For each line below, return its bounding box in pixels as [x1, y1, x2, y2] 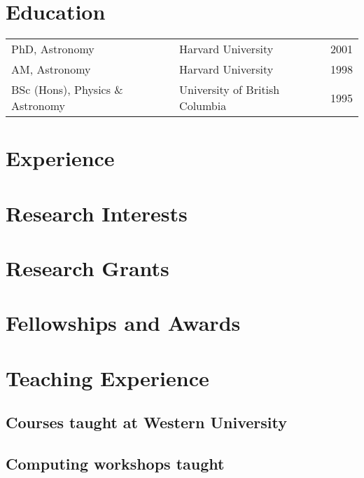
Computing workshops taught [6, 453, 225, 474]
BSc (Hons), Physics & [11, 81, 123, 98]
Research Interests [6, 198, 188, 227]
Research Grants [6, 254, 169, 282]
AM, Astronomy [11, 61, 91, 78]
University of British [179, 81, 280, 98]
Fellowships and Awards [6, 308, 241, 337]
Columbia [179, 97, 227, 114]
